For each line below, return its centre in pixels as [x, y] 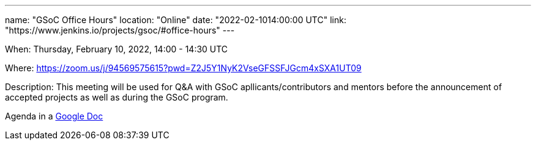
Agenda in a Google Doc [54, 116]
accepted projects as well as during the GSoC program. [117, 97]
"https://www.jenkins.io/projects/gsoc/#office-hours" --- [120, 30]
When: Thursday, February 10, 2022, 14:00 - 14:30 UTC [117, 49]
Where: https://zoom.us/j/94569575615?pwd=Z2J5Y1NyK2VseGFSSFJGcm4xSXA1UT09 [183, 68]
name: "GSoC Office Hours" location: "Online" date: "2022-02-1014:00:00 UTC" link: [176, 20]
